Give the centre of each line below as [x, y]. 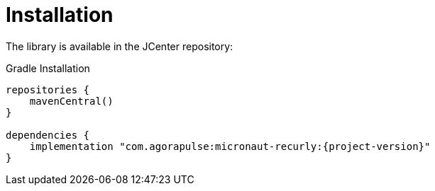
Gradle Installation [48, 68]
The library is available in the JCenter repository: [120, 46]
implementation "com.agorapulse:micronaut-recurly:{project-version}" [230, 146]
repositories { [48, 89]
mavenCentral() [71, 101]
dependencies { [48, 135]
